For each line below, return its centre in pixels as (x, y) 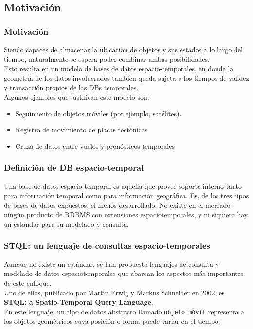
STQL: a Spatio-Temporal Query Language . (79, 302)
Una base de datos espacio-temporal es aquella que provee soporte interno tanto (123, 186)
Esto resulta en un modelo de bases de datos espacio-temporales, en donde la (119, 68)
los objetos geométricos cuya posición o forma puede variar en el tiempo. (112, 321)
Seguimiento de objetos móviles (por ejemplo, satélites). (98, 113)
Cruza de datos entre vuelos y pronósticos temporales (95, 146)
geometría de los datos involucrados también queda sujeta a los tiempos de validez (126, 78)
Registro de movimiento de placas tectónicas (81, 130)
